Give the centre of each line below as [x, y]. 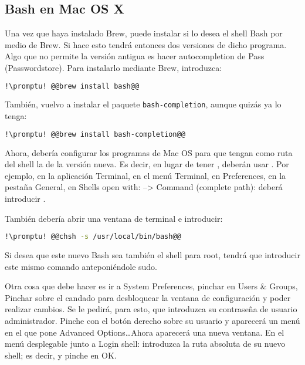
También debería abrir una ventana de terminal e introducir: [114, 218]
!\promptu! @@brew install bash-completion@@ [95, 134]
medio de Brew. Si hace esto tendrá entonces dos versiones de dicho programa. [146, 44]
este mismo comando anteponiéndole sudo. [81, 266]
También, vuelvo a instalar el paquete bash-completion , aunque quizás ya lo [143, 104]
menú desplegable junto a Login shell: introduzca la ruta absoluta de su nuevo [145, 344]
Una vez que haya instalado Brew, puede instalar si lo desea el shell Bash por [144, 33]
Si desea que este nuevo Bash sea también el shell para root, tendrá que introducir [152, 255]
